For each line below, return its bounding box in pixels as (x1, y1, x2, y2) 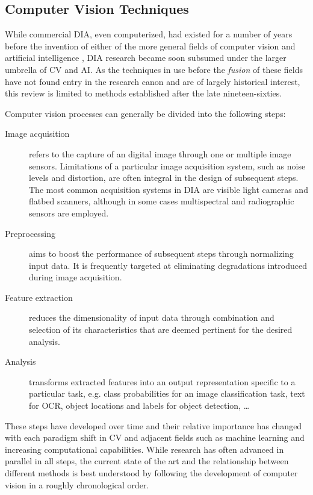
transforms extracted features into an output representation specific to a (29, 375, 296, 388)
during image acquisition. (29, 271, 122, 283)
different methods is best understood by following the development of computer (5, 467, 298, 479)
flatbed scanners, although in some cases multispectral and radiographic (29, 195, 294, 207)
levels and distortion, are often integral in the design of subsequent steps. (29, 171, 299, 184)
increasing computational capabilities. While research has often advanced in (5, 443, 284, 455)
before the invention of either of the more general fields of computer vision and (5, 39, 296, 52)
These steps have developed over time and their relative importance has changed (5, 419, 302, 432)
